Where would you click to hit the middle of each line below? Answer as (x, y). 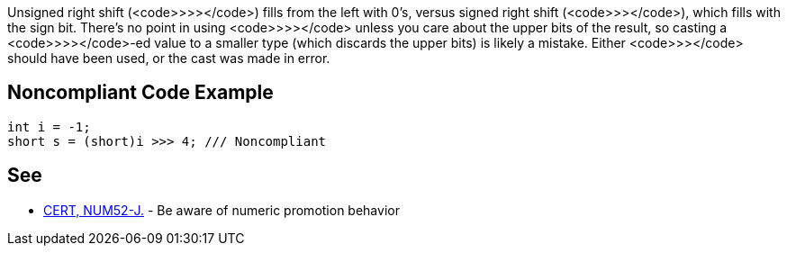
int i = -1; (49, 126)
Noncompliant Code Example (140, 93)
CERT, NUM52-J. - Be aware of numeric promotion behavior (222, 210)
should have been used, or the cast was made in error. (169, 58)
